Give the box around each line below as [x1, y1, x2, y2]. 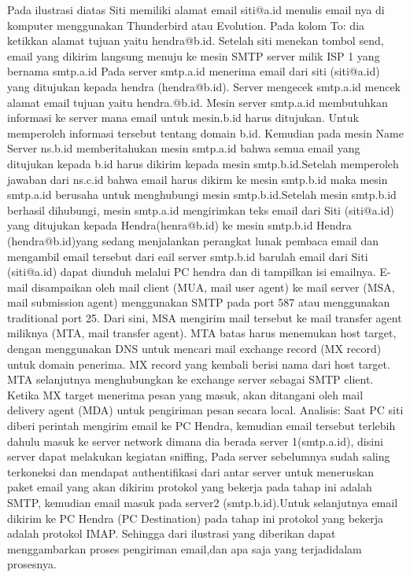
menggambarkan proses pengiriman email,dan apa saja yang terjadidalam [7, 540, 362, 557]
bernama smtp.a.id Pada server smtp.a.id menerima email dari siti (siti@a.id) [7, 63, 380, 79]
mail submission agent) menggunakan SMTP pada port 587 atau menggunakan [7, 294, 390, 311]
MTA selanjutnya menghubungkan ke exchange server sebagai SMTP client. [7, 371, 374, 388]
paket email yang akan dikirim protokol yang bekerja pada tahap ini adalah [7, 479, 372, 495]
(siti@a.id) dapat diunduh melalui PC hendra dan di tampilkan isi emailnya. [7, 263, 376, 280]
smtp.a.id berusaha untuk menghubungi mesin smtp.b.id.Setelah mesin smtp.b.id [7, 186, 397, 203]
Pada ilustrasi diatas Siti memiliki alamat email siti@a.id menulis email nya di [7, 2, 385, 17]
